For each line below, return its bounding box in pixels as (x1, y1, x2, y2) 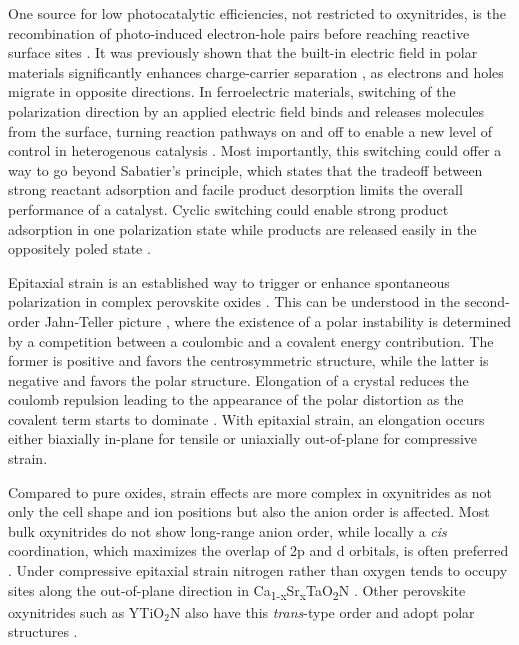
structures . (8, 621, 78, 642)
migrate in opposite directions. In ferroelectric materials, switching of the (8, 81, 456, 102)
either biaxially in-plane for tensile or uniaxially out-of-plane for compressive (8, 428, 478, 449)
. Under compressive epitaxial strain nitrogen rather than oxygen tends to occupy (8, 560, 508, 581)
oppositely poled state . (8, 238, 151, 259)
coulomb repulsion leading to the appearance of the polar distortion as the (8, 389, 464, 410)
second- (464, 291, 510, 312)
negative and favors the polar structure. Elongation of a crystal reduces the (8, 369, 469, 390)
